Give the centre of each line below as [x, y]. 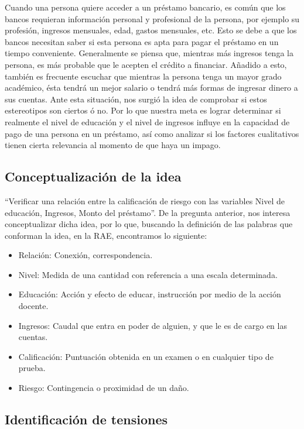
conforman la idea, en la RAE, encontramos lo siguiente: [106, 235]
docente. [33, 306]
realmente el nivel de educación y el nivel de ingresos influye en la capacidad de [147, 121]
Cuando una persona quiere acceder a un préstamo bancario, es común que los [145, 7]
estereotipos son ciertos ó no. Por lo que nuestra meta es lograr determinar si [143, 110]
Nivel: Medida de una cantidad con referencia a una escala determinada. [148, 274]
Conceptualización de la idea [93, 176]
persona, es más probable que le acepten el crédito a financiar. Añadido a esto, [146, 64]
